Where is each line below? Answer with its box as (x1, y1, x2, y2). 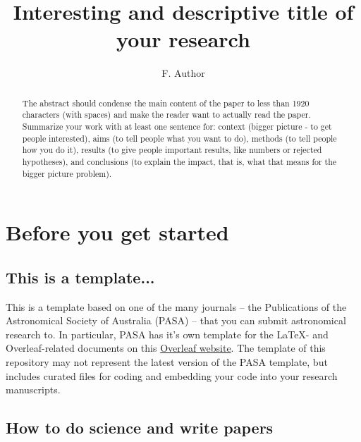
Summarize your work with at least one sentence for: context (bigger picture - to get (22, 121, 332, 133)
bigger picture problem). (22, 167, 112, 179)
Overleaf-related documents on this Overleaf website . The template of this (6, 340, 326, 355)
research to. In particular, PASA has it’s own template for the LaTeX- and (6, 326, 329, 341)
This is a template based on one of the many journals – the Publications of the (6, 299, 347, 314)
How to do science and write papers (6, 417, 274, 438)
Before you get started (6, 218, 229, 247)
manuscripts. (6, 382, 61, 397)
